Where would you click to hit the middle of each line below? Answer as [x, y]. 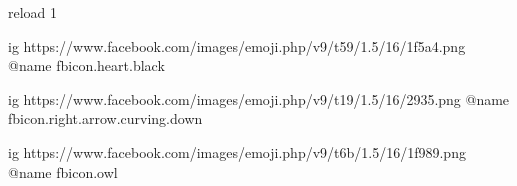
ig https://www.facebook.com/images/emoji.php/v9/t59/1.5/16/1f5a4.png [237, 45]
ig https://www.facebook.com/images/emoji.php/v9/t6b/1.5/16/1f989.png [237, 151]
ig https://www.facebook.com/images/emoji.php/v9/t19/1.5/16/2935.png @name [259, 98]
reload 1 [33, 12]
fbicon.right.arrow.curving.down [105, 118]
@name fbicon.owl [63, 171]
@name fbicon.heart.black [86, 65]
